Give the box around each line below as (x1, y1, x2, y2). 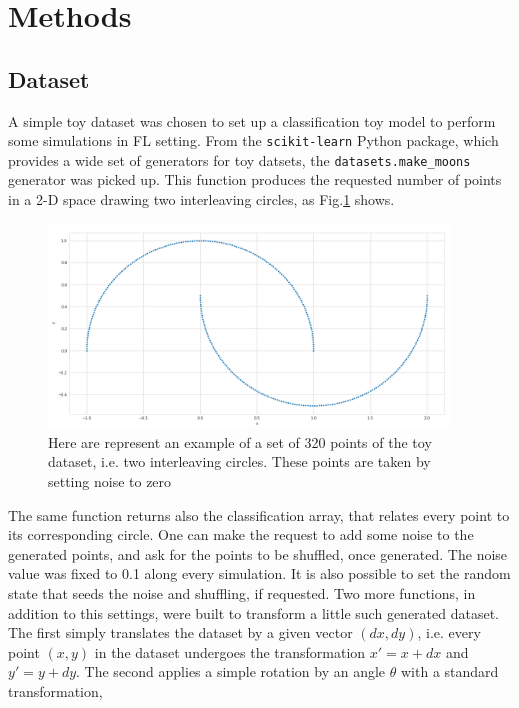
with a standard (400, 661, 499, 682)
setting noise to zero (48, 470, 172, 491)
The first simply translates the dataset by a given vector (8, 622, 353, 643)
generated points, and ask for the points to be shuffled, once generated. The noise (8, 543, 508, 564)
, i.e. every (417, 622, 481, 643)
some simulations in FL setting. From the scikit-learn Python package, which (8, 130, 499, 151)
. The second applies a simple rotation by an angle (76, 661, 386, 682)
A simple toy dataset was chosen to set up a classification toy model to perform (8, 110, 496, 131)
